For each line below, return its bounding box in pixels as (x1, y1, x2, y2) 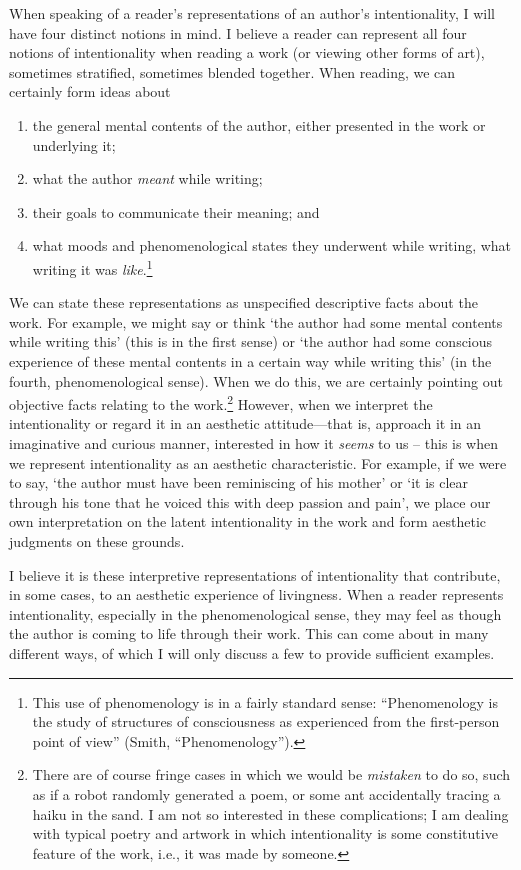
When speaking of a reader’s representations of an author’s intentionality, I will (9, 3, 495, 23)
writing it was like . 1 (32, 255, 153, 279)
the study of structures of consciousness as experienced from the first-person (32, 711, 500, 732)
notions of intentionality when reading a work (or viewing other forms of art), (9, 42, 485, 63)
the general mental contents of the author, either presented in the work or (32, 114, 486, 135)
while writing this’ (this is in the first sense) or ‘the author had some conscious (9, 331, 493, 352)
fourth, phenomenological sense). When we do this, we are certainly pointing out (9, 370, 503, 391)
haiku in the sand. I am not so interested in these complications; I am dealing (32, 803, 509, 824)
